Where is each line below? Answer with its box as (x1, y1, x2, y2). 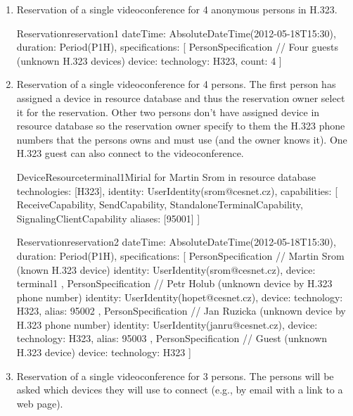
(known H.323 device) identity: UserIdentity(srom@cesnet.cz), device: (16, 262, 316, 277)
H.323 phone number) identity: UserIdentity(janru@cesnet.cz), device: (16, 317, 318, 332)
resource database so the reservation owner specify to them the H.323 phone (16, 118, 345, 133)
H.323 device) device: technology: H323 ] (16, 345, 191, 360)
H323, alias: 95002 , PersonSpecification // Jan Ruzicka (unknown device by (16, 303, 346, 318)
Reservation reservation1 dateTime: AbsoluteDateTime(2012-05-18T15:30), (16, 25, 336, 40)
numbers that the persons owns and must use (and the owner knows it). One (16, 132, 347, 146)
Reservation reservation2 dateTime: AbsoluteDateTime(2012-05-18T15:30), (16, 234, 336, 249)
